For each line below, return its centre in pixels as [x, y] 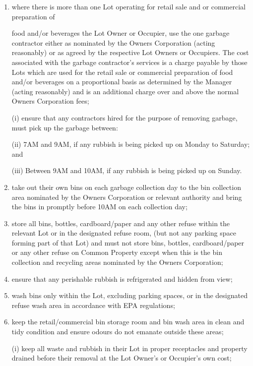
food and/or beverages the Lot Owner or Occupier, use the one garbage [121, 33]
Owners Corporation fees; [50, 101]
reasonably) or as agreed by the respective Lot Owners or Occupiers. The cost [130, 52]
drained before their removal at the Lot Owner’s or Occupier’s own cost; [122, 358]
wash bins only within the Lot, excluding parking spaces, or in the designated [129, 295]
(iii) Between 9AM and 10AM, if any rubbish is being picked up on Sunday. [127, 170]
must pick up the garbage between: [65, 127]
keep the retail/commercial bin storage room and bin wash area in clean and [128, 322]
